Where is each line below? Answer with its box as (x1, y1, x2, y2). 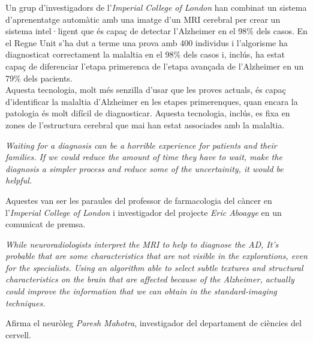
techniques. (5, 296, 46, 309)
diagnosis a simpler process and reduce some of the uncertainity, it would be (5, 162, 284, 174)
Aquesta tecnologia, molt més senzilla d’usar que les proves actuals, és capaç (5, 83, 286, 96)
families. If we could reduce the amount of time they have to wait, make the (5, 151, 282, 163)
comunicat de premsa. (5, 218, 86, 230)
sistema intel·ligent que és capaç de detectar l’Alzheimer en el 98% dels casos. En (5, 25, 308, 37)
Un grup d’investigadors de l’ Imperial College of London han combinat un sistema (5, 1, 307, 13)
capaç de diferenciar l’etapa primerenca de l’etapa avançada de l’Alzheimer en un (5, 59, 304, 72)
